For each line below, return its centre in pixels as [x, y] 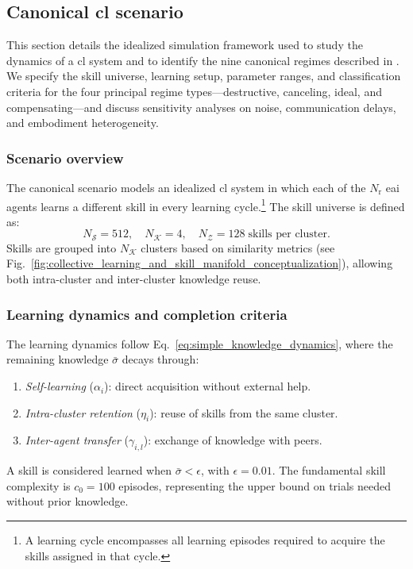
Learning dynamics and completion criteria [147, 314]
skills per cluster [288, 235]
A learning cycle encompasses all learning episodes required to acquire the [205, 540]
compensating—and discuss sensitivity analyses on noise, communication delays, [201, 107]
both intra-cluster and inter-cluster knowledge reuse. [134, 279]
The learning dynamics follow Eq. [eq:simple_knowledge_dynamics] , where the [200, 343]
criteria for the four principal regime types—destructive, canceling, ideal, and [194, 91]
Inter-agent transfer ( [77, 440]
